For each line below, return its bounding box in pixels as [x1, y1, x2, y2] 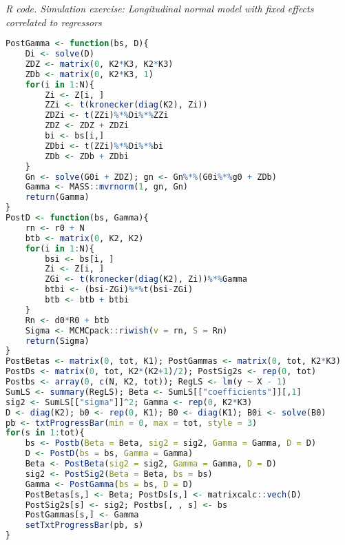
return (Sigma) [25, 336, 90, 346]
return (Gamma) [25, 192, 90, 203]
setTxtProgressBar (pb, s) [25, 520, 144, 531]
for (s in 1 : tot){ [6, 428, 85, 438]
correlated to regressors [6, 14, 102, 29]
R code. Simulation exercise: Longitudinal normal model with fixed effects [6, 1, 314, 15]
